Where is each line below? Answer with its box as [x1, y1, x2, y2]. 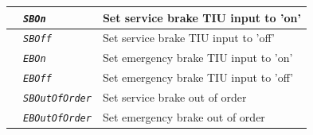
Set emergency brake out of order [102, 109, 265, 125]
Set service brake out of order [102, 89, 247, 106]
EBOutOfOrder [23, 113, 92, 125]
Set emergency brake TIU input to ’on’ [102, 49, 293, 66]
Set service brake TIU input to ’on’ [102, 9, 301, 25]
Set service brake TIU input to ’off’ [102, 29, 275, 46]
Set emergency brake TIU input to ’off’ [102, 69, 294, 86]
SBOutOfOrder [23, 93, 92, 105]
